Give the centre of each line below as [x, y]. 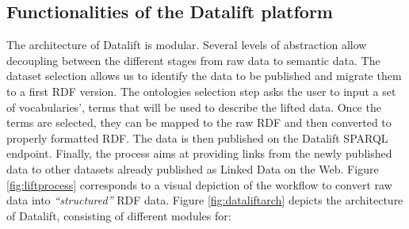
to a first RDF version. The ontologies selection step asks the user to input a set [201, 91]
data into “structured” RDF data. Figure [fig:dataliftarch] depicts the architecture [205, 200]
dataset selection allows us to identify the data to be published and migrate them [204, 76]
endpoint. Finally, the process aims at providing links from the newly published [199, 153]
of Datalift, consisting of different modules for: [119, 215]
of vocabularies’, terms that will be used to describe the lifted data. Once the [194, 107]
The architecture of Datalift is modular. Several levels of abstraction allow [187, 45]
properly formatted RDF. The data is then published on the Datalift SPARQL [197, 137]
